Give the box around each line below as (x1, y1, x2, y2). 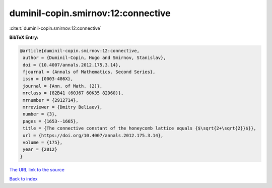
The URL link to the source (9, 166, 65, 172)
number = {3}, (23, 111, 57, 117)
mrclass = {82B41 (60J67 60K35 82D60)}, (23, 90, 124, 96)
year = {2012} (23, 147, 57, 152)
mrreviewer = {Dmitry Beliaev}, (23, 104, 103, 110)
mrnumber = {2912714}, (23, 97, 79, 103)
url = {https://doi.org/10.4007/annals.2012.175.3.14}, (23, 133, 164, 138)
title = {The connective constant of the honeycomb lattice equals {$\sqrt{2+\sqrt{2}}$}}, (23, 126, 256, 131)
